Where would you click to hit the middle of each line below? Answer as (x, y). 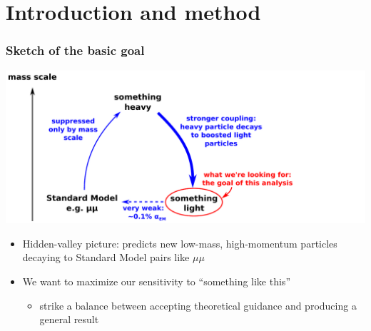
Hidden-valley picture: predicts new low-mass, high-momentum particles (180, 243)
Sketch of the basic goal (75, 50)
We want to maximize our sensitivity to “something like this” (156, 281)
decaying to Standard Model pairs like (106, 257)
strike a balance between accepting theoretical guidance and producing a (198, 305)
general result (69, 319)
